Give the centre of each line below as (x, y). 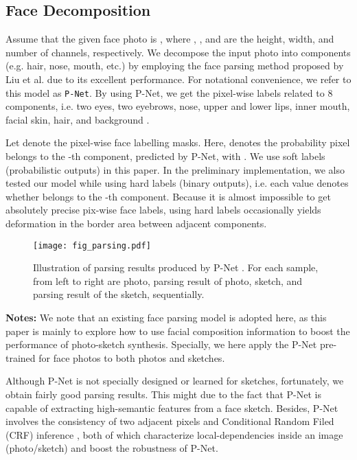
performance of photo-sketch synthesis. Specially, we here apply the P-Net (161, 344)
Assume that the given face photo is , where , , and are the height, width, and (170, 39)
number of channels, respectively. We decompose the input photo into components (178, 52)
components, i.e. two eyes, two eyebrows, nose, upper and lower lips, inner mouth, (178, 106)
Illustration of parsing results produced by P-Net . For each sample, (176, 267)
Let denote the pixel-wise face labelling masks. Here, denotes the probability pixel (178, 142)
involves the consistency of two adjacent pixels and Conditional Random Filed (170, 421)
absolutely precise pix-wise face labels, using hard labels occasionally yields (163, 210)
